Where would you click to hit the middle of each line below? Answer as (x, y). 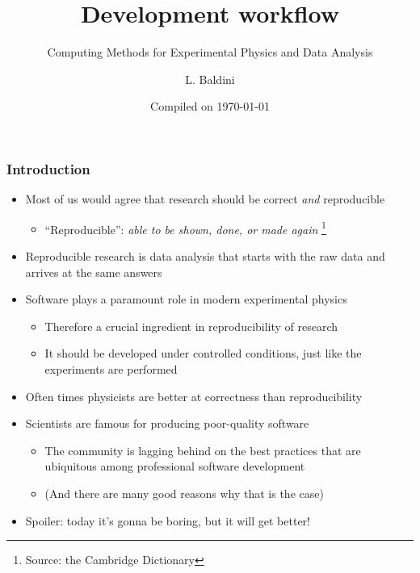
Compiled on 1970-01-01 (210, 106)
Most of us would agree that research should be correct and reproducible (205, 199)
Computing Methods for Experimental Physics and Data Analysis (210, 52)
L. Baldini (210, 79)
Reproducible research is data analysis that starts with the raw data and (205, 256)
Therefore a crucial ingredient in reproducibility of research (191, 326)
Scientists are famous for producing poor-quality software (167, 423)
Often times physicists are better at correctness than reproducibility (194, 396)
